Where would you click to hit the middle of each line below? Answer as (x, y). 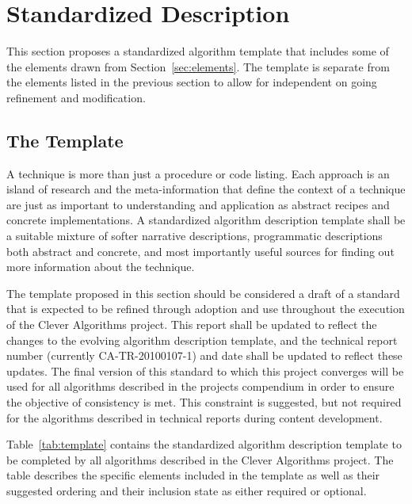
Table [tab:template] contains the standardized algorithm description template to (204, 444)
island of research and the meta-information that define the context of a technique (206, 189)
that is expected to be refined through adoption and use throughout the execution (206, 309)
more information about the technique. (101, 267)
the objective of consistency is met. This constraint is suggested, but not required (204, 402)
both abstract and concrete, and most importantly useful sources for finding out (200, 251)
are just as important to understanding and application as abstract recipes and (198, 204)
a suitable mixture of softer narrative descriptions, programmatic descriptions (195, 236)
